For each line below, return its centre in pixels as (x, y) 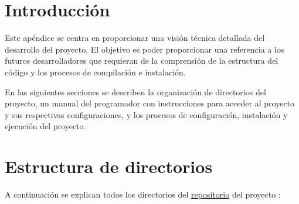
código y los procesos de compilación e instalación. (95, 72)
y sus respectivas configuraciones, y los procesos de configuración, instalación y (146, 114)
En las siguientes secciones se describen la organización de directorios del (135, 91)
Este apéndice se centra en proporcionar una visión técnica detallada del (135, 38)
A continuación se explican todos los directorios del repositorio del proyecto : (143, 194)
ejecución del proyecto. (45, 126)
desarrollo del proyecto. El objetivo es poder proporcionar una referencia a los (145, 49)
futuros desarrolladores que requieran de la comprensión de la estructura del (142, 60)
